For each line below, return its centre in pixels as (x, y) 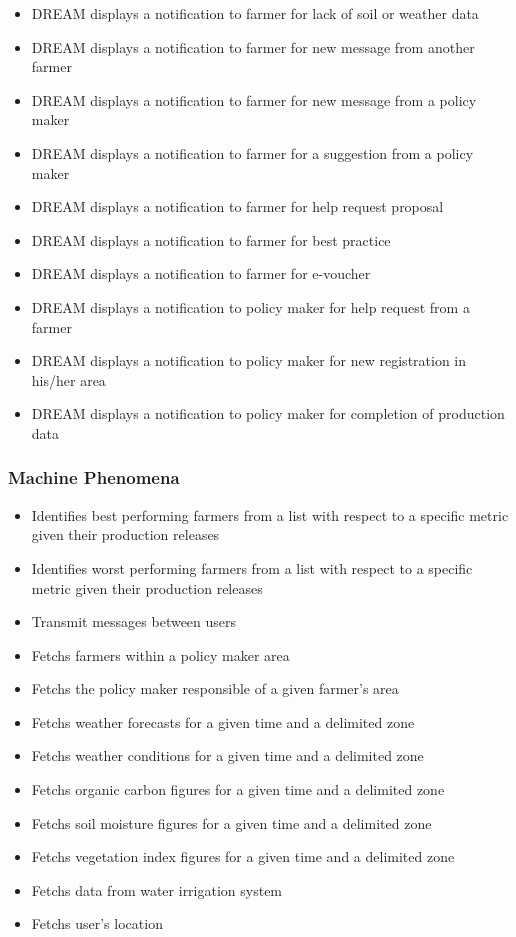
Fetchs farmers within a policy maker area (160, 654)
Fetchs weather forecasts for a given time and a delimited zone (223, 721)
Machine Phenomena (94, 477)
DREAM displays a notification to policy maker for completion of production (268, 413)
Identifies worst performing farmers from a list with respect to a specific (252, 567)
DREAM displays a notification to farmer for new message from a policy (254, 99)
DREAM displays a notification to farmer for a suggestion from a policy (252, 152)
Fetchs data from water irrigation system (157, 889)
